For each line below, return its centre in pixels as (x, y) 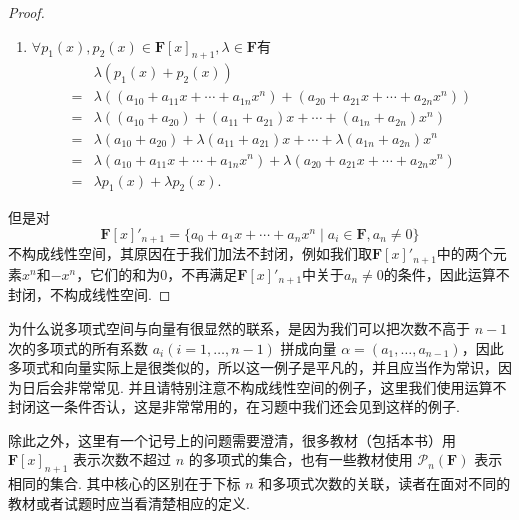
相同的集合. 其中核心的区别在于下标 (124, 483)
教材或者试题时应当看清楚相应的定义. (129, 502)
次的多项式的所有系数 (78, 347)
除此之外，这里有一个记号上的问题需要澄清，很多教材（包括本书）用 (232, 439)
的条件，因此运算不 (446, 273)
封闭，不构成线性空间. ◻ (89, 294)
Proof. (26, 12)
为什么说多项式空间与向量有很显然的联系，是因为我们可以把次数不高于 (239, 327)
